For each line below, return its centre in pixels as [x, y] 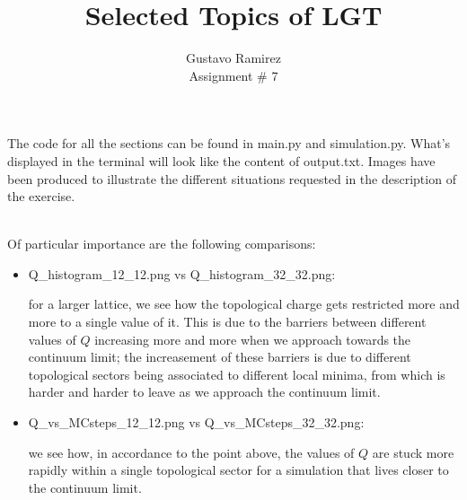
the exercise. [41, 196]
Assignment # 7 [233, 75]
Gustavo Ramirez [233, 58]
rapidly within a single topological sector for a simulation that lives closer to [238, 470]
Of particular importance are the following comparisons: [162, 244]
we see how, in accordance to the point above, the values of [191, 452]
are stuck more [413, 452]
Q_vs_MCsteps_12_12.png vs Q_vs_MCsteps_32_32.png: [196, 422]
